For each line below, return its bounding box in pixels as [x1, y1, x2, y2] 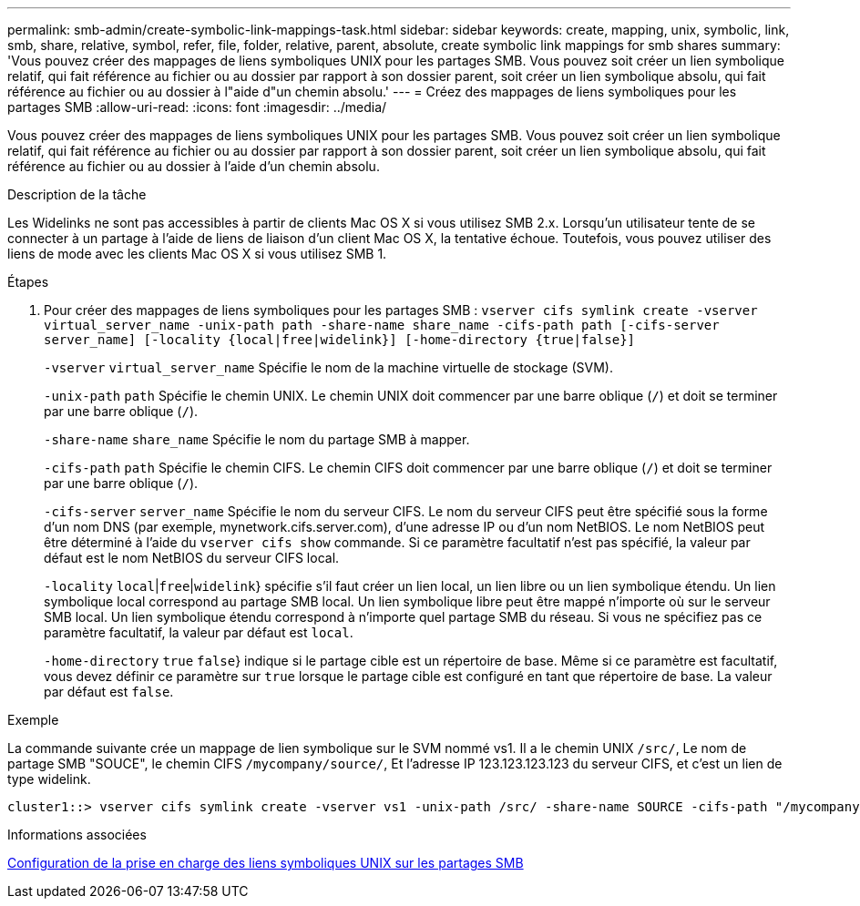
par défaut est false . [44, 684, 174, 699]
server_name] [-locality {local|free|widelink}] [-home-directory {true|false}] [44, 332, 636, 347]
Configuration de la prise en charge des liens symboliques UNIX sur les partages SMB [7, 855, 524, 870]
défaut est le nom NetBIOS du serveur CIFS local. [44, 550, 340, 565]
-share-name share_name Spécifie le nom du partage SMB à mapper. [44, 432, 470, 447]
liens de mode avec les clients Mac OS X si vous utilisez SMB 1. [7, 246, 387, 261]
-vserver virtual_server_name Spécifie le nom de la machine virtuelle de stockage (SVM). [44, 360, 613, 375]
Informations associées [7, 827, 147, 842]
